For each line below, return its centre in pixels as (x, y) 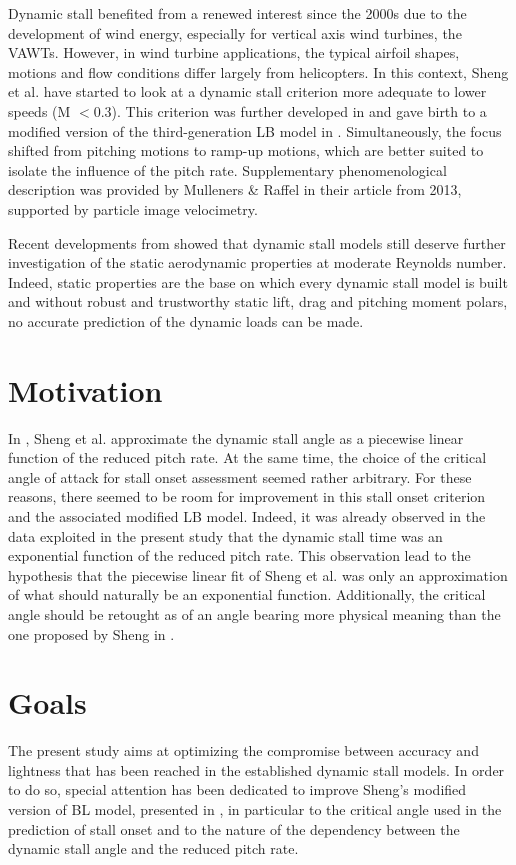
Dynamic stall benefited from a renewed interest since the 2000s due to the (237, 13)
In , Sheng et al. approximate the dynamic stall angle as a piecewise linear (236, 437)
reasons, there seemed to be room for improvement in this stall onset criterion (247, 496)
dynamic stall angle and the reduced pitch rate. (153, 848)
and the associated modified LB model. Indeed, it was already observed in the (247, 516)
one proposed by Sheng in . (91, 633)
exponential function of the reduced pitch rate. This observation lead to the (239, 555)
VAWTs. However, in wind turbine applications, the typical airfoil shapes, (234, 52)
